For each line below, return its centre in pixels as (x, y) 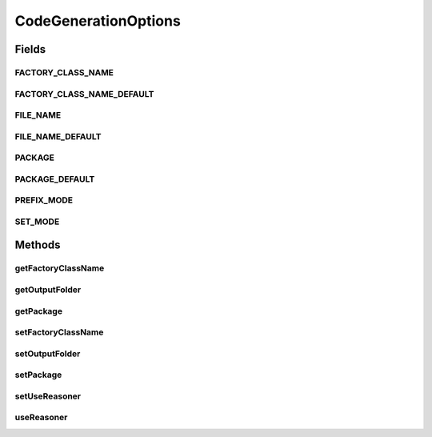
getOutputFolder (48, 290)
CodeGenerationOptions (98, 21)
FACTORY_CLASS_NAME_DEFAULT (84, 94)
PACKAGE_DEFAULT (55, 178)
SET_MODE (37, 222)
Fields (30, 49)
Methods (38, 245)
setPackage (38, 375)
